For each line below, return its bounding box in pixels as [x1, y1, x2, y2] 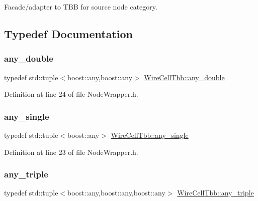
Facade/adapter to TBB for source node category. [4, 2, 157, 12]
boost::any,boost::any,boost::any [67, 187, 165, 198]
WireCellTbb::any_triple [177, 187, 254, 198]
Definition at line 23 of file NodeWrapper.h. [4, 146, 138, 157]
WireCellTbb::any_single [111, 130, 189, 140]
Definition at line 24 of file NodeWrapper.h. [4, 89, 138, 99]
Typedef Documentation [4, 26, 133, 41]
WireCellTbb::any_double [144, 72, 225, 82]
